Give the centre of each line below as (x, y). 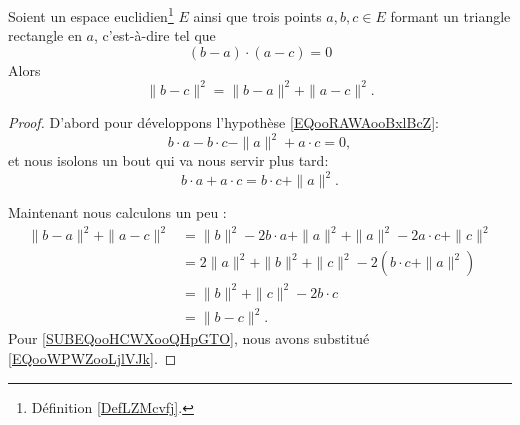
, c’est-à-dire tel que (155, 35)
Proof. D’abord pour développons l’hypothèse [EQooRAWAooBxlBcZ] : (223, 121)
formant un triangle (450, 15)
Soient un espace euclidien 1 (91, 14)
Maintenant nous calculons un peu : (117, 212)
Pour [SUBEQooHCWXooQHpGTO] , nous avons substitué (189, 338)
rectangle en (45, 35)
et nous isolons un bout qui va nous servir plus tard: (168, 160)
